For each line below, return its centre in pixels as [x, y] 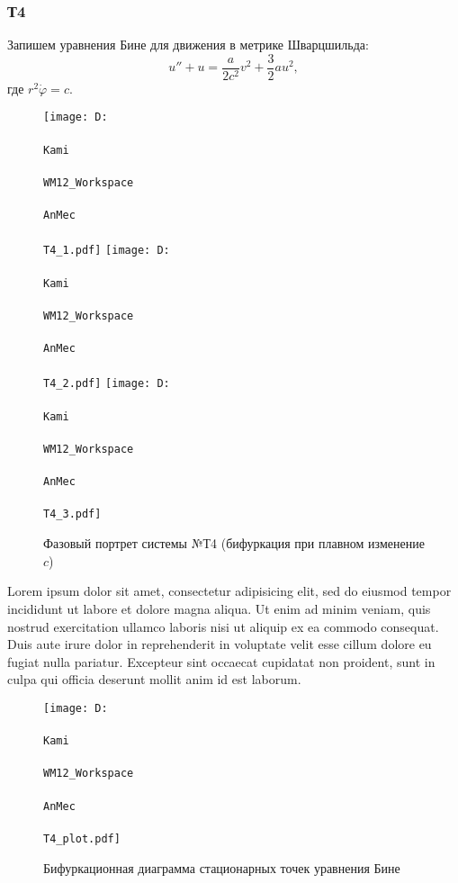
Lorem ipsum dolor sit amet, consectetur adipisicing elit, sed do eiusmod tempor [229, 591]
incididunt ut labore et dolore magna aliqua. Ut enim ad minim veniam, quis [219, 608]
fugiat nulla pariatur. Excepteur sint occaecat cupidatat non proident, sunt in [221, 661]
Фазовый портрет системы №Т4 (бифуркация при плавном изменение [234, 543]
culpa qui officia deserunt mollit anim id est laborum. [154, 679]
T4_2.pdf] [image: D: [107, 384]
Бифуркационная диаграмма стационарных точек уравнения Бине [222, 867]
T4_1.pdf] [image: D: [107, 251]
